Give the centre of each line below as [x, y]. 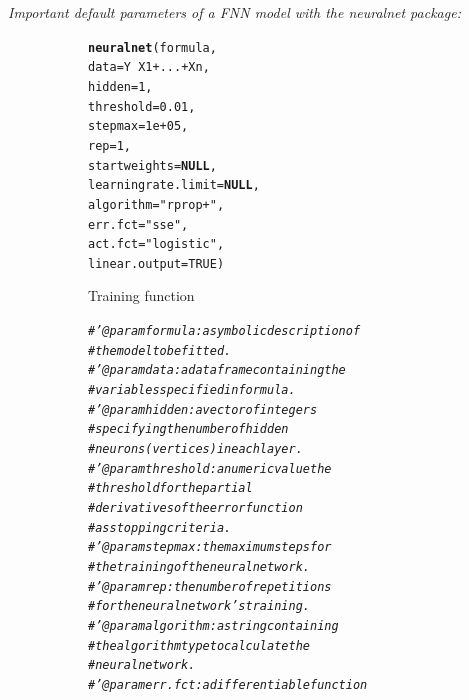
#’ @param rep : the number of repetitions [210, 586]
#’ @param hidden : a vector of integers [203, 409]
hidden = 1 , [120, 86]
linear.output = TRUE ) [156, 263]
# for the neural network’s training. [199, 606]
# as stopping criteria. [160, 527]
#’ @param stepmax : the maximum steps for [210, 547]
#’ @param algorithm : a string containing [213, 625]
